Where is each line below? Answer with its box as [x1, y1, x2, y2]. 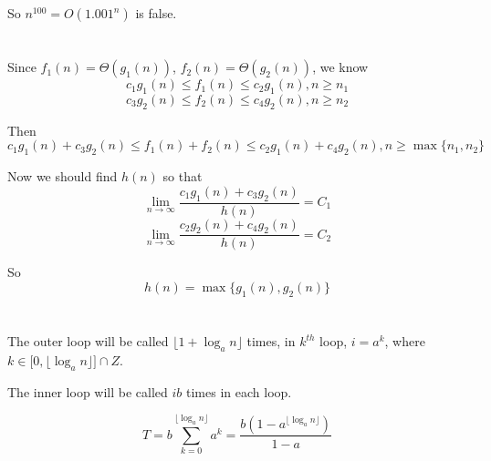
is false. [135, 4, 177, 22]
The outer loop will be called [7, 332, 169, 350]
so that [162, 167, 203, 186]
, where [384, 332, 425, 350]
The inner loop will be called [7, 382, 168, 401]
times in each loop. [186, 382, 292, 401]
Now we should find [7, 167, 118, 186]
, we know [312, 57, 369, 77]
